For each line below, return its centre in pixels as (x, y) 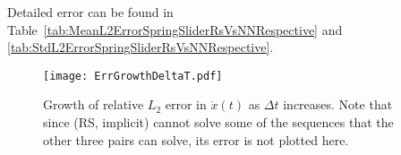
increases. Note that (338, 104)
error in (186, 104)
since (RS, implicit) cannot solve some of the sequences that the (218, 122)
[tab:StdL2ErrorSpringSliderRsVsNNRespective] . (141, 47)
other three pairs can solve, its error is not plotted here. (196, 139)
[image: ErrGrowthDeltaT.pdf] (133, 76)
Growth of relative (94, 104)
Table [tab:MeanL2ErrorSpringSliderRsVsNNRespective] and (175, 29)
